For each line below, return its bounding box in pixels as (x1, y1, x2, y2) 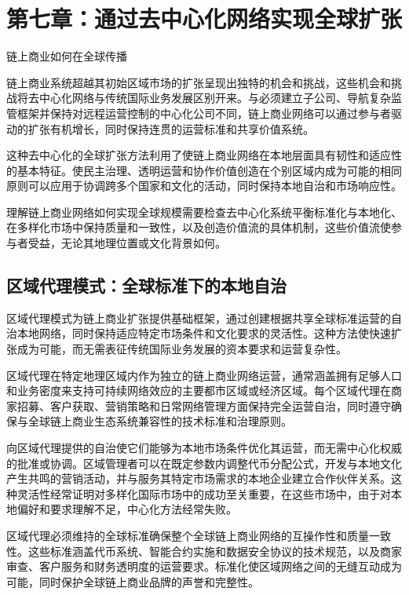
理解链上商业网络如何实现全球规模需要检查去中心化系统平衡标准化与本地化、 (6, 203, 402, 220)
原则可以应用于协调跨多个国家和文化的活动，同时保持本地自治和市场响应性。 (6, 177, 402, 194)
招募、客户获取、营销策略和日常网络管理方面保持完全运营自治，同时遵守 (16, 397, 391, 414)
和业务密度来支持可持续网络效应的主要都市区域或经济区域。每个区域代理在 (6, 382, 391, 399)
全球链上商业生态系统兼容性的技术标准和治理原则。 (27, 413, 292, 429)
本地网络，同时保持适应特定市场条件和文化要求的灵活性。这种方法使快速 (16, 325, 391, 341)
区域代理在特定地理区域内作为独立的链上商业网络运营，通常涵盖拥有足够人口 (6, 367, 402, 383)
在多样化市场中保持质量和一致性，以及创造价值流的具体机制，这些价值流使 (6, 219, 391, 235)
